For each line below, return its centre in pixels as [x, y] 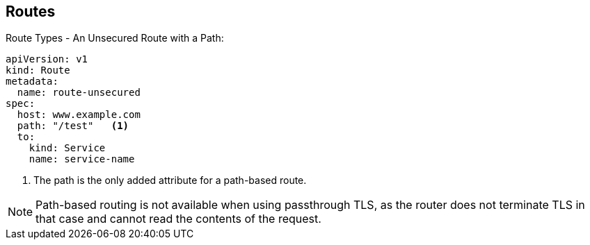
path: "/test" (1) [73, 126]
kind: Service [67, 148]
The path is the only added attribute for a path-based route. [170, 180]
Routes [31, 11]
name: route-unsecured [79, 93]
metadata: [32, 82]
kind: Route [38, 70]
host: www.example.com [79, 115]
